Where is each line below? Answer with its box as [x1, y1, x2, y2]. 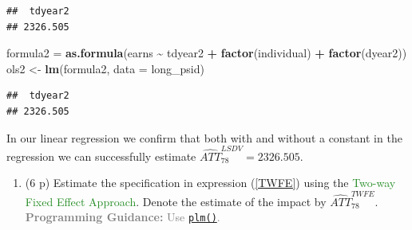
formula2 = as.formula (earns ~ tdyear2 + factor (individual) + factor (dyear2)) [6, 45, 407, 61]
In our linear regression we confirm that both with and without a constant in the [6, 129, 402, 146]
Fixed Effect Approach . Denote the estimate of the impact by [25, 193, 327, 209]
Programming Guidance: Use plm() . [25, 209, 220, 225]
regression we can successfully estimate [6, 147, 196, 164]
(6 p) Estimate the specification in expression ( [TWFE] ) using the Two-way [25, 174, 396, 191]
